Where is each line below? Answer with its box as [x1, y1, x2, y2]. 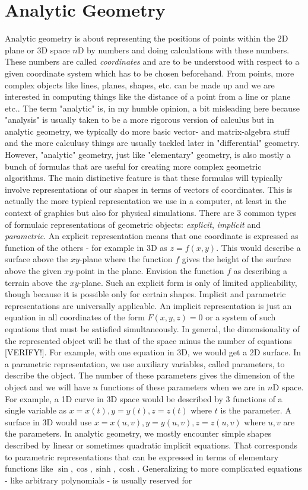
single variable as [5, 404, 67, 416]
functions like [5, 462, 53, 475]
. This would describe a [216, 241, 301, 253]
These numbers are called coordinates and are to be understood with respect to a [5, 55, 300, 68]
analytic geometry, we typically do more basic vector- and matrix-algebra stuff [5, 125, 290, 137]
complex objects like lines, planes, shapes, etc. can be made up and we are [5, 78, 275, 91]
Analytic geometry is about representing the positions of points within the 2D [5, 32, 288, 44]
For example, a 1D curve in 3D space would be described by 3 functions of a [5, 392, 282, 405]
